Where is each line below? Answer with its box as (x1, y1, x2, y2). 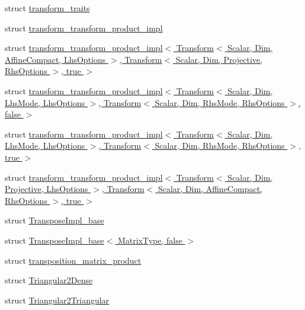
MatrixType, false (117, 234, 182, 246)
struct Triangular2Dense (5, 274, 93, 286)
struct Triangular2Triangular (5, 293, 110, 306)
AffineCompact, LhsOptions (5, 53, 106, 65)
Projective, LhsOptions (5, 183, 88, 195)
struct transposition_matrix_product (5, 254, 142, 266)
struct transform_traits (5, 2, 90, 14)
